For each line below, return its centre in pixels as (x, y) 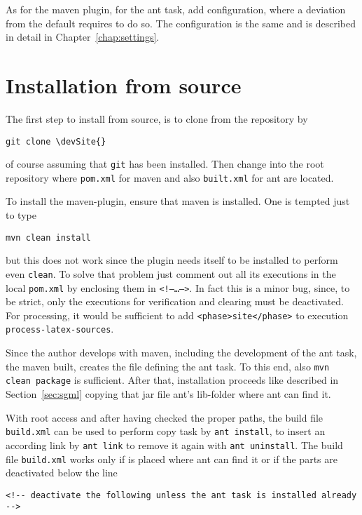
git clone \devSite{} (56, 141)
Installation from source (124, 85)
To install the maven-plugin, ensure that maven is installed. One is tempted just (178, 201)
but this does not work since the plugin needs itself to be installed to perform (172, 260)
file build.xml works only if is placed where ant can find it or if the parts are (172, 459)
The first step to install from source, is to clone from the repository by (157, 118)
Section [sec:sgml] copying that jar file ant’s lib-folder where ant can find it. (168, 394)
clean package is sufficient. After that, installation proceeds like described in (172, 380)
